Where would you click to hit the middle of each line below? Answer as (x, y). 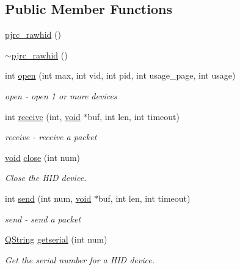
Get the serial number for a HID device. (80, 259)
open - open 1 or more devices (61, 95)
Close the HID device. (46, 178)
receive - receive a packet (51, 137)
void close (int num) (42, 157)
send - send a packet (43, 218)
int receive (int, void (43, 116)
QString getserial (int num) (56, 239)
